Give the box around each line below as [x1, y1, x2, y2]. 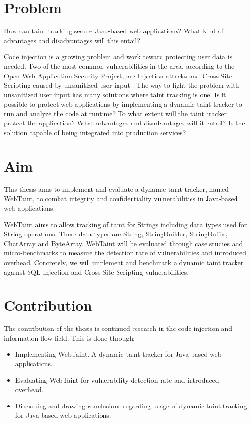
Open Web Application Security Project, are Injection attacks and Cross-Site [4, 70, 232, 80]
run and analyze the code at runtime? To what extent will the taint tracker [4, 108, 227, 118]
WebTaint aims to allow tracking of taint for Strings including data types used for [4, 219, 247, 229]
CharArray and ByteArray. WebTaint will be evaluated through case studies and [4, 238, 243, 248]
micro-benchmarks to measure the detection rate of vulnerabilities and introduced [4, 248, 246, 258]
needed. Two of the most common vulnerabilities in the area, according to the [4, 61, 235, 71]
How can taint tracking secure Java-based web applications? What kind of [4, 26, 223, 36]
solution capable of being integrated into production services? [4, 127, 186, 138]
